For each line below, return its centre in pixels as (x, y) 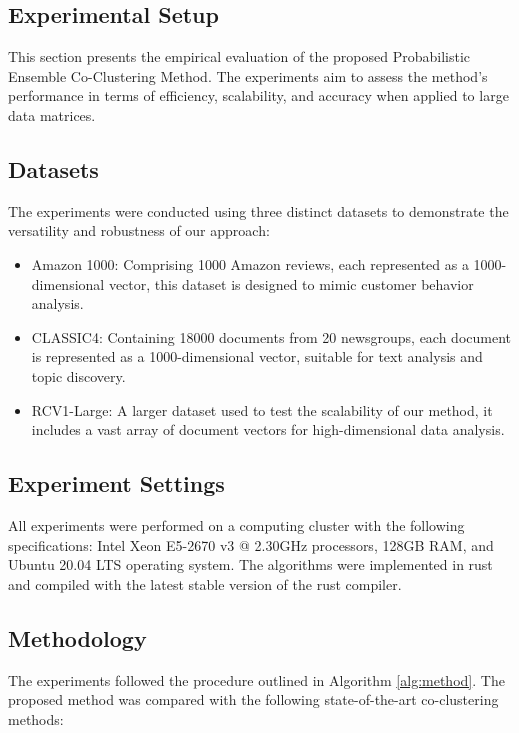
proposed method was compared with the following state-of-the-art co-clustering (253, 699)
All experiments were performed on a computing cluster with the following (236, 524)
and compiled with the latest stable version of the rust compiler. (205, 583)
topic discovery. (78, 375)
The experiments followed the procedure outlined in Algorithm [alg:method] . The (256, 679)
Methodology (77, 637)
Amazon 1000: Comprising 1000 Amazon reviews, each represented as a (250, 263)
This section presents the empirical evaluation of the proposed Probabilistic (239, 56)
